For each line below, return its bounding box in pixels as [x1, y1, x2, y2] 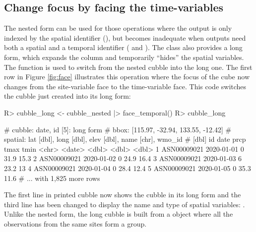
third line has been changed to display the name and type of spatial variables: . [4, 199, 245, 209]
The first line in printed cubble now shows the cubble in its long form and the [4, 189, 241, 200]
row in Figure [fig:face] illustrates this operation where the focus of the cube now [4, 71, 250, 82]
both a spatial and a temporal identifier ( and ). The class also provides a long [4, 42, 243, 53]
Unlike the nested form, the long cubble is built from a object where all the [4, 209, 233, 219]
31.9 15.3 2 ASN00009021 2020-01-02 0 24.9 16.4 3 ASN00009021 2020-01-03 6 [4, 153, 242, 164]
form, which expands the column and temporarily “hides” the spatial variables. [4, 52, 244, 62]
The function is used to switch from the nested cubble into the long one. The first [4, 61, 253, 72]
